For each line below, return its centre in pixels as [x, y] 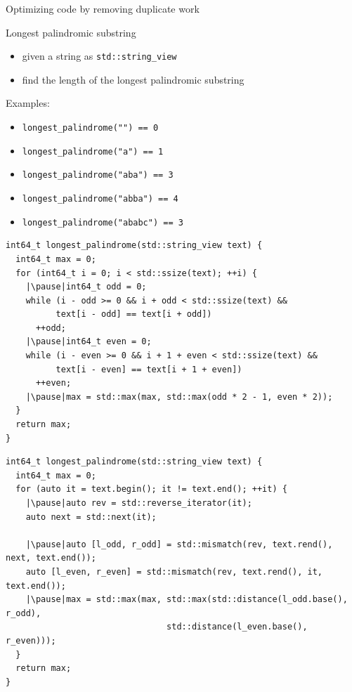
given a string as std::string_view [99, 56]
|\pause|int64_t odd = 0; [86, 287]
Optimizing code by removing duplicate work [103, 8]
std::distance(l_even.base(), [237, 627]
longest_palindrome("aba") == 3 [98, 175]
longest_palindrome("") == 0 [90, 128]
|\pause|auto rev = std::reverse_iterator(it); [139, 503]
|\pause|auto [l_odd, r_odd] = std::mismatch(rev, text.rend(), [179, 544]
